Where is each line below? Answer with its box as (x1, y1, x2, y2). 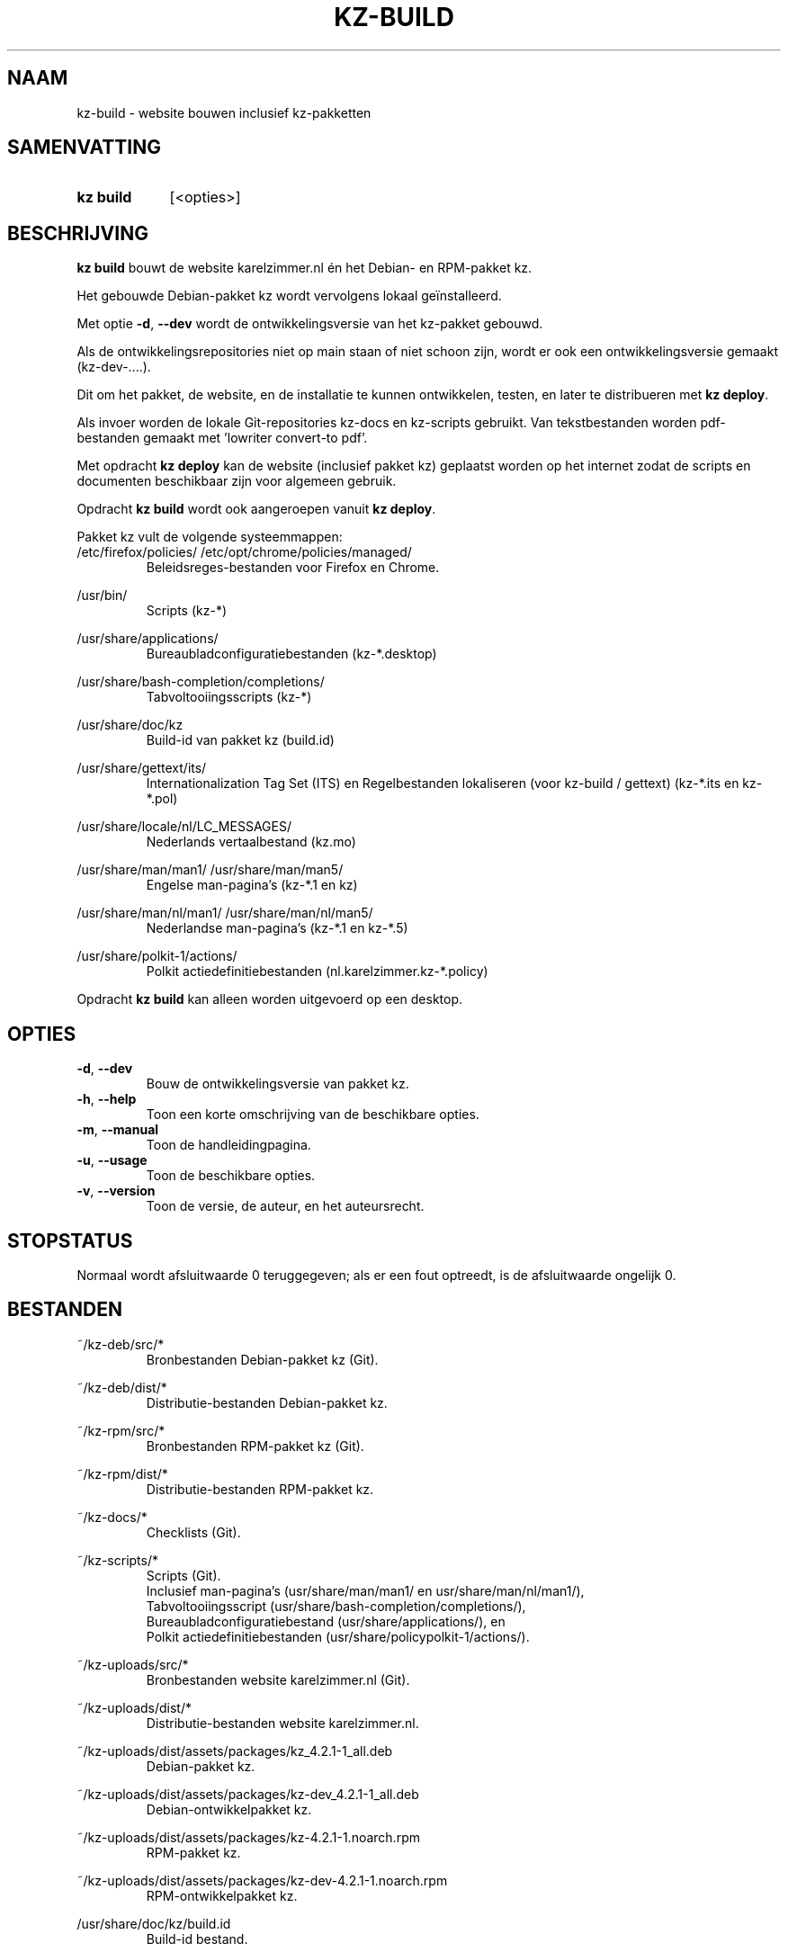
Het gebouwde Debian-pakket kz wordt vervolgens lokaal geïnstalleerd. (76, 288, 502, 304)
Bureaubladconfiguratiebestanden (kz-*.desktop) (146, 646, 437, 662)
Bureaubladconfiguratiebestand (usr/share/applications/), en (146, 1613, 506, 1629)
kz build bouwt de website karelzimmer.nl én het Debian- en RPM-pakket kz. (76, 260, 533, 276)
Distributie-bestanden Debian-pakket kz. (146, 1394, 388, 1410)
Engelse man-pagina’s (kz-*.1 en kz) (146, 877, 358, 893)
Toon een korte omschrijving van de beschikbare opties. (146, 1106, 479, 1123)
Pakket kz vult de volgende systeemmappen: (76, 529, 343, 545)
